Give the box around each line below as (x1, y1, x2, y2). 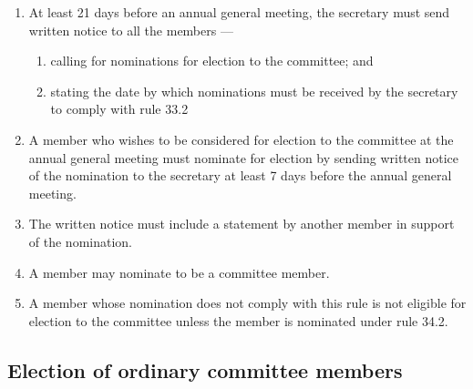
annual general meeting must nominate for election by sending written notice (28, 148, 459, 167)
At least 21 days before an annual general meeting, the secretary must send (28, 3, 450, 21)
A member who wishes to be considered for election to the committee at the (28, 129, 454, 148)
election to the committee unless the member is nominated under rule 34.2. (28, 311, 448, 330)
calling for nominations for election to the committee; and (50, 51, 374, 70)
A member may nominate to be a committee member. (28, 262, 330, 282)
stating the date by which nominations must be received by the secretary (50, 81, 458, 100)
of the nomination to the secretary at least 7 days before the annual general (28, 166, 452, 185)
